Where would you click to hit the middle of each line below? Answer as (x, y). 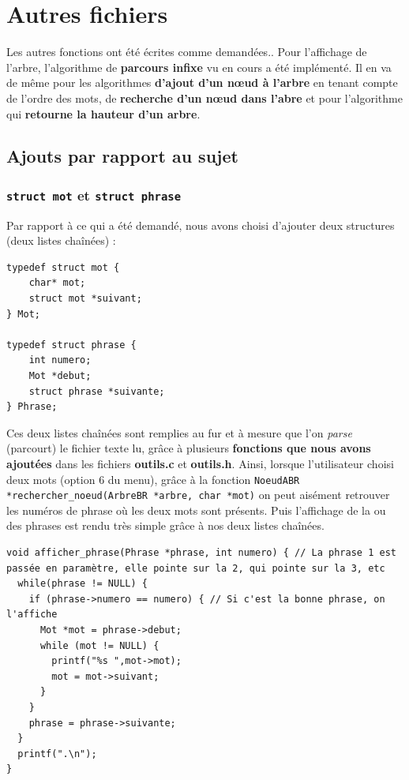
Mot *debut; (60, 376)
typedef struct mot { (63, 267)
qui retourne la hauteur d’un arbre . (103, 113)
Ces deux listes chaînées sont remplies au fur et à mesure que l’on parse (179, 432)
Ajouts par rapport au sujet (122, 156)
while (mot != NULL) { (99, 645)
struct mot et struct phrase (94, 195)
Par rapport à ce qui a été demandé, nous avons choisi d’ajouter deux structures (201, 225)
